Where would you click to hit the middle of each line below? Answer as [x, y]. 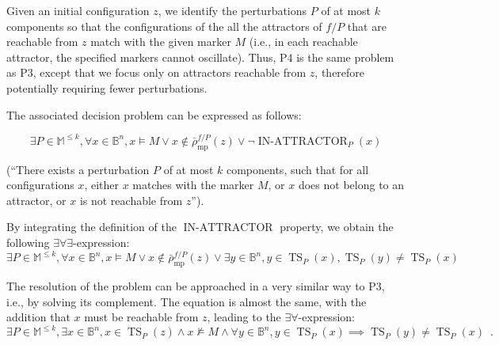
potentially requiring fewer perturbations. [107, 87]
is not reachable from [131, 200]
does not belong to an [351, 185]
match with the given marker [161, 42]
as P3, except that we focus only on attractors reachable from [156, 72]
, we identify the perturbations [232, 10]
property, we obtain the [337, 227]
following [28, 243]
